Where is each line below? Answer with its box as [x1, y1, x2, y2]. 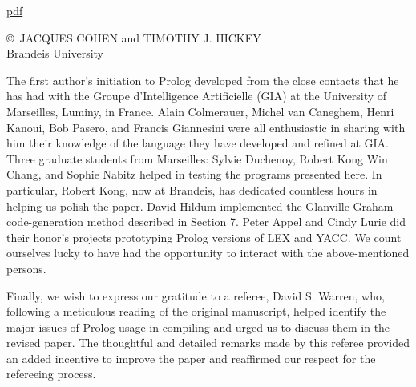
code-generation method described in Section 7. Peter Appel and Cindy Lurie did [6, 213, 406, 230]
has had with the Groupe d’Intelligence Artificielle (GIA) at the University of [6, 87, 387, 104]
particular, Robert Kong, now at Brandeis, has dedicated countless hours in [6, 181, 378, 198]
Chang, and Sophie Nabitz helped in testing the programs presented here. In [6, 166, 382, 183]
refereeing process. [6, 365, 96, 382]
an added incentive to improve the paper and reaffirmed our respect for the [6, 349, 376, 366]
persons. [6, 260, 46, 276]
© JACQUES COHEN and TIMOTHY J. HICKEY [6, 29, 261, 46]
